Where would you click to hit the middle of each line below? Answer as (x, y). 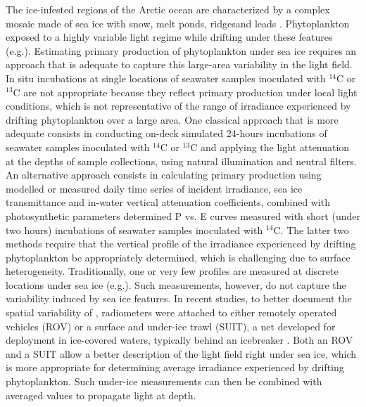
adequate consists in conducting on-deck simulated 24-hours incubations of (166, 133)
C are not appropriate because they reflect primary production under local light (185, 92)
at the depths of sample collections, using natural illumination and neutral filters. (181, 161)
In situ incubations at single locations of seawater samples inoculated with (166, 78)
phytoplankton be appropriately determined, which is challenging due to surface (178, 257)
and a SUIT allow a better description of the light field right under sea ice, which (181, 353)
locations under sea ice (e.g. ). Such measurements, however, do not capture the (176, 284)
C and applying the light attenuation (270, 147)
